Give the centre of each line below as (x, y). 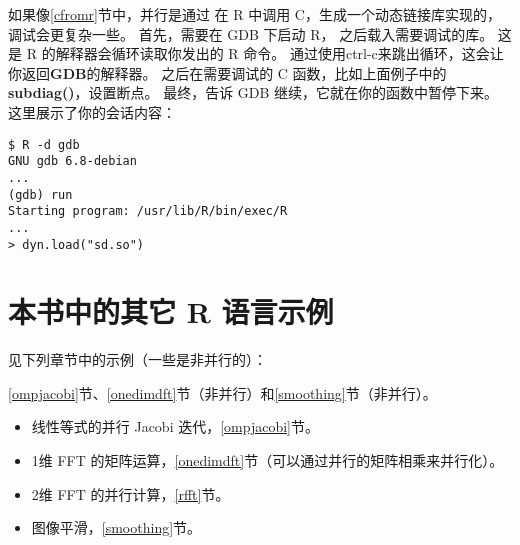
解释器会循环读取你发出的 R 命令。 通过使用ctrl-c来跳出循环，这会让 (279, 53)
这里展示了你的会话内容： (92, 111)
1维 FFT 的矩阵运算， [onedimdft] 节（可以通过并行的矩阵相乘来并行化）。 (267, 460)
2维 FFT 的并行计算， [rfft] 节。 (130, 493)
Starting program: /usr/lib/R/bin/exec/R (148, 211)
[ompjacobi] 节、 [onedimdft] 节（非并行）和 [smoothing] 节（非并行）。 (222, 392)
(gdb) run (40, 194)
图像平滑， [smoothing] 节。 (116, 527)
